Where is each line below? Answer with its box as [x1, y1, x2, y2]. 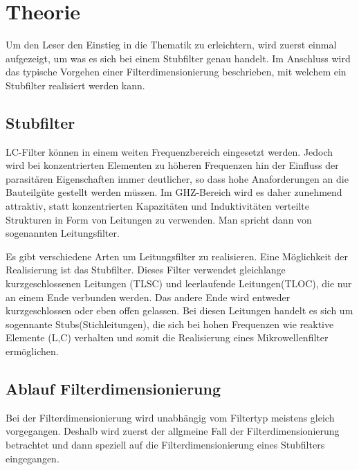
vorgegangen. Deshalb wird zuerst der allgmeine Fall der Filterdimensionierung [6, 424, 340, 438]
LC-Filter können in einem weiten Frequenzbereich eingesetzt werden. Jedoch [6, 144, 333, 159]
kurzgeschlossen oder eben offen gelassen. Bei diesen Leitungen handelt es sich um [6, 303, 353, 318]
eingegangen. [6, 451, 59, 465]
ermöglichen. [6, 344, 59, 359]
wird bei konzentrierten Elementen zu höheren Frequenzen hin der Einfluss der [6, 158, 339, 172]
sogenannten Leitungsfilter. [6, 226, 120, 240]
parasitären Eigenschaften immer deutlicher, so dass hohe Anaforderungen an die [6, 171, 349, 186]
